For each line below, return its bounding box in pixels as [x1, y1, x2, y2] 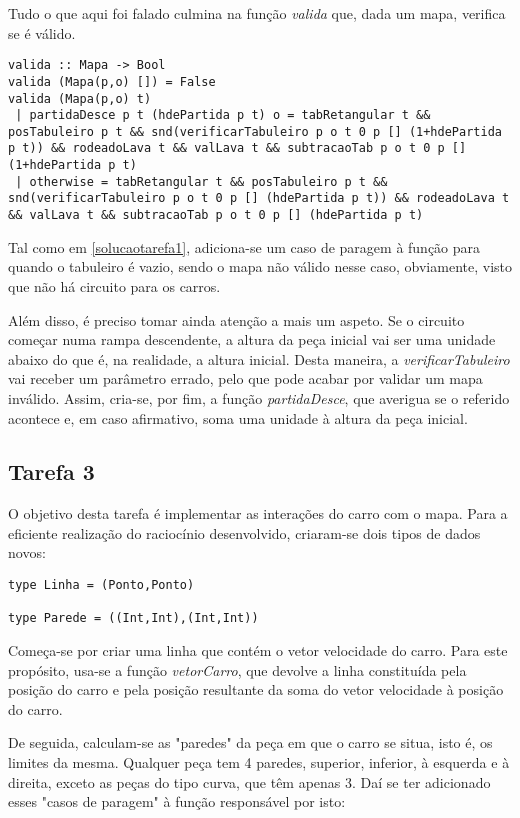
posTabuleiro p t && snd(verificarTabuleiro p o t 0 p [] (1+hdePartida [8, 124, 502, 139]
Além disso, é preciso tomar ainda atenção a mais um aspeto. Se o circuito [8, 309, 465, 330]
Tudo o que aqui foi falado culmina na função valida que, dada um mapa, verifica [8, 3, 506, 23]
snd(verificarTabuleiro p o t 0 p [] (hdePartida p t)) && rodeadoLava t [8, 191, 510, 206]
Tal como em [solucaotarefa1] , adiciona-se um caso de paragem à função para [8, 236, 481, 257]
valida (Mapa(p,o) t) [8, 91, 152, 106]
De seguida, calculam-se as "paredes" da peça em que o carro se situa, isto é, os [8, 732, 493, 753]
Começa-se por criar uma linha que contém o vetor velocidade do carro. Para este [8, 640, 508, 661]
